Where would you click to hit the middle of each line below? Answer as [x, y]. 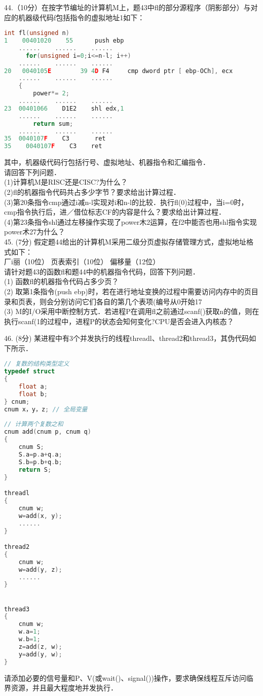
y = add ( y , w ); [40, 654]
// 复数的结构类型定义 [37, 364]
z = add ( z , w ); [40, 647]
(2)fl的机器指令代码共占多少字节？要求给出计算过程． [92, 192]
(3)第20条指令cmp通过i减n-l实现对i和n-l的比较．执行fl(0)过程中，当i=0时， [126, 202]
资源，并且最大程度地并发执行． [64, 688]
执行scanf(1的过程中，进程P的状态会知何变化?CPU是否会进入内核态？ [119, 321]
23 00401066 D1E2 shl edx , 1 [64, 108]
